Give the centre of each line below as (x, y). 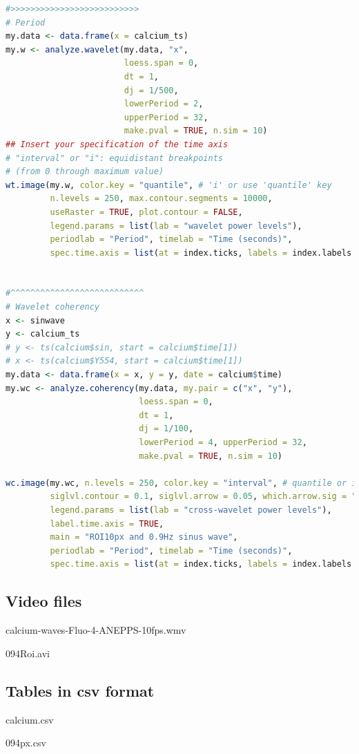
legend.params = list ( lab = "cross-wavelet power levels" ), (191, 510)
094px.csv (26, 743)
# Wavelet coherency (53, 307)
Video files (44, 601)
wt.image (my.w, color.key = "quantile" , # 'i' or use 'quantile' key (169, 185)
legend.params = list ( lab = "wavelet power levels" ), (176, 226)
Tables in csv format (80, 690)
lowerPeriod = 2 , (164, 104)
